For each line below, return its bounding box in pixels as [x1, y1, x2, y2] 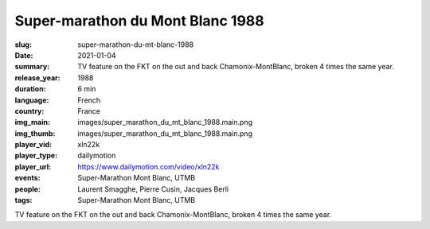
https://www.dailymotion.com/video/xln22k [77, 161, 220, 171]
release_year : [14, 72, 61, 83]
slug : [14, 40, 32, 49]
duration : [14, 84, 47, 94]
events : [14, 173, 41, 183]
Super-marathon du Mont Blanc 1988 [14, 12, 264, 29]
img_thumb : [14, 128, 56, 138]
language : [14, 95, 49, 105]
